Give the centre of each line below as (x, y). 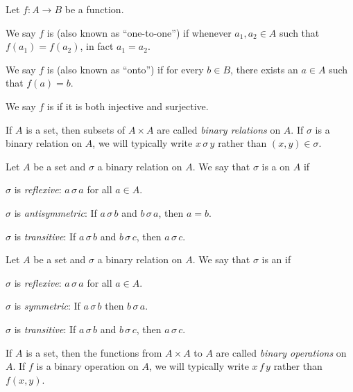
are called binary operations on (281, 352)
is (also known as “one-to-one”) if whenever (139, 32)
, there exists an (264, 69)
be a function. (94, 9)
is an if (276, 259)
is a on (276, 166)
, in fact (97, 46)
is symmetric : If (47, 306)
